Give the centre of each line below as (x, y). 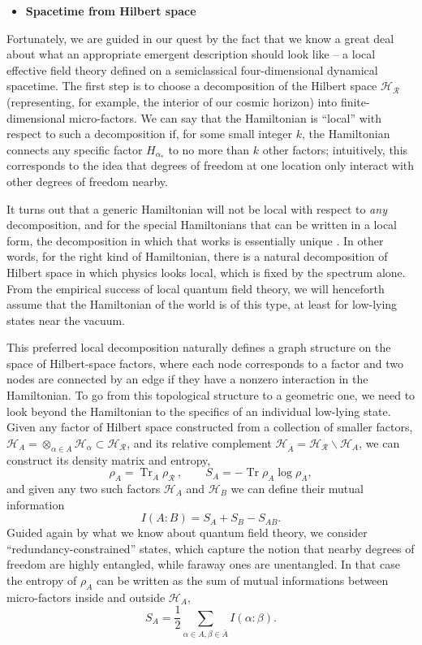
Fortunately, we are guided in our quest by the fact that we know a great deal (200, 38)
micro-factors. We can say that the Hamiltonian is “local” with (225, 117)
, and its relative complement (199, 442)
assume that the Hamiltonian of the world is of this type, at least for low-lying (202, 304)
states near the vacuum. (66, 320)
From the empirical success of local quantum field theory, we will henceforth (196, 288)
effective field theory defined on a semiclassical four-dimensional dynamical (192, 69)
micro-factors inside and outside (86, 597)
